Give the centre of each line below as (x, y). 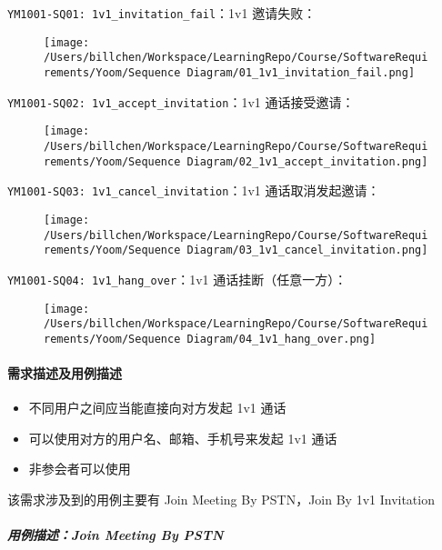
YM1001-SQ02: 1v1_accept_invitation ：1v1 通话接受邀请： (181, 101)
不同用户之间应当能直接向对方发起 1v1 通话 (157, 408)
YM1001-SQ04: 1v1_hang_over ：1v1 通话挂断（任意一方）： (177, 279)
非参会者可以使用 (80, 469)
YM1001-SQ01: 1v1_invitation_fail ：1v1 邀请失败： (162, 13)
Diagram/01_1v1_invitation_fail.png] (301, 72)
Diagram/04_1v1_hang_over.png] (281, 339)
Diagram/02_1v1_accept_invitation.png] (307, 161)
